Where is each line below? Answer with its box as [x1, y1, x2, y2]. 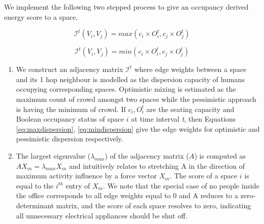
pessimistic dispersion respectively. [16, 133, 123, 144]
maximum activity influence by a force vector [16, 170, 157, 181]
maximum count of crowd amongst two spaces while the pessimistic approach [16, 93, 256, 104]
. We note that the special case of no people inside [103, 180, 259, 191]
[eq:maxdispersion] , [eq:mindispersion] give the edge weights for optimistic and [16, 123, 260, 134]
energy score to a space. [4, 11, 78, 22]
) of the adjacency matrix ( [105, 150, 189, 161]
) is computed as [194, 150, 246, 161]
